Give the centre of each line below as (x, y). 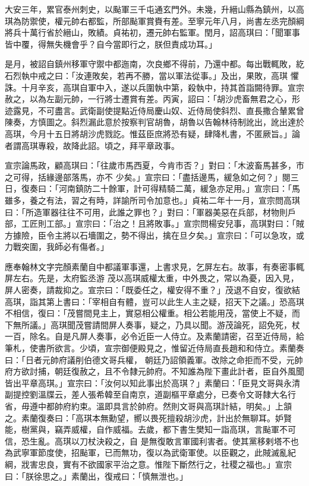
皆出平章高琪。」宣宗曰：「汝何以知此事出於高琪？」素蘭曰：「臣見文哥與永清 (152, 382)
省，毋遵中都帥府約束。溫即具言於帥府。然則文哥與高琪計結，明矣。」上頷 (148, 406)
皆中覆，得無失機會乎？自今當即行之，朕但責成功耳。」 (111, 44)
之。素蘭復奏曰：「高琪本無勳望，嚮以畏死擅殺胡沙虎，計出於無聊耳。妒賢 (148, 417)
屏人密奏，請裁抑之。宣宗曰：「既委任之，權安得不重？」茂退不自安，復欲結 (152, 290)
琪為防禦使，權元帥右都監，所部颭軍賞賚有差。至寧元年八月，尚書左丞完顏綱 (154, 20)
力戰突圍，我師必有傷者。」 (57, 247)
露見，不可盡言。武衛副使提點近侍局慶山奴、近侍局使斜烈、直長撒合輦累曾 (158, 110)
